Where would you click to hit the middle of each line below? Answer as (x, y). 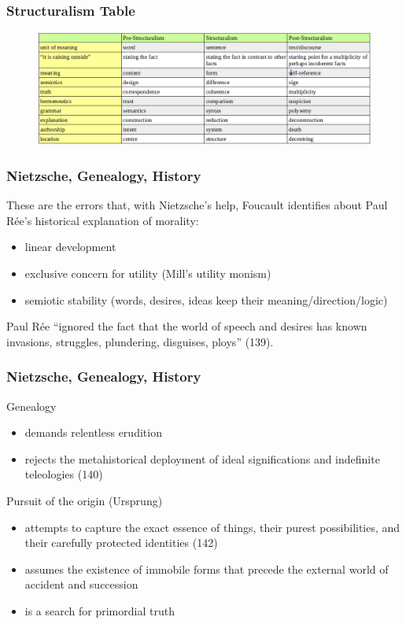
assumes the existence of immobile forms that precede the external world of (207, 569)
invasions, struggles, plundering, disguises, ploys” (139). (140, 341)
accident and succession (81, 584)
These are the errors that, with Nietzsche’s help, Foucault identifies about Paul (197, 205)
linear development (70, 247)
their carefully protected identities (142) (121, 543)
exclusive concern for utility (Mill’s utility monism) (148, 273)
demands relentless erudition (93, 432)
